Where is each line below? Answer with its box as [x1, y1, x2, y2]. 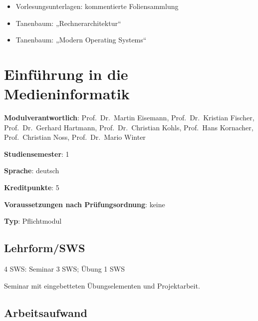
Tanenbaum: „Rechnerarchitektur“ [15, 17, 121, 28]
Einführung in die [4, 63, 128, 84]
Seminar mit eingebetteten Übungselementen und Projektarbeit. [4, 280, 200, 291]
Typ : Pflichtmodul [4, 216, 62, 226]
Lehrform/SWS [4, 240, 85, 256]
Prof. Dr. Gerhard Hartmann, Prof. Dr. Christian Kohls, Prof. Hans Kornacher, [4, 122, 254, 132]
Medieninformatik [4, 83, 130, 104]
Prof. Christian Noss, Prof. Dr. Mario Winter [4, 132, 146, 142]
